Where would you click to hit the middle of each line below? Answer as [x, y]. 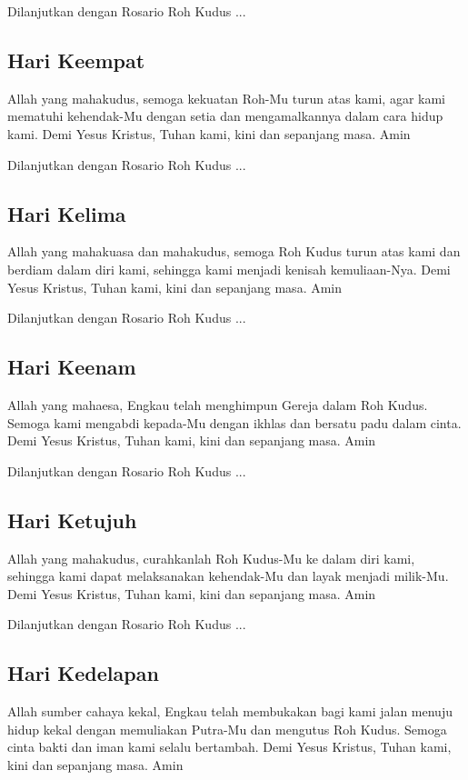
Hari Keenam [72, 367]
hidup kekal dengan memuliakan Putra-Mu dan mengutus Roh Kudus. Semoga [227, 729]
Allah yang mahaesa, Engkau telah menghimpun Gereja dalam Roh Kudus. [218, 404]
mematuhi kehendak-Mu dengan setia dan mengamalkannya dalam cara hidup [225, 116]
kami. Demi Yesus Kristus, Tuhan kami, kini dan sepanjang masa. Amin [209, 133]
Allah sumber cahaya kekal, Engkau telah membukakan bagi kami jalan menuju [230, 711]
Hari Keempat [76, 60]
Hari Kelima [67, 213]
